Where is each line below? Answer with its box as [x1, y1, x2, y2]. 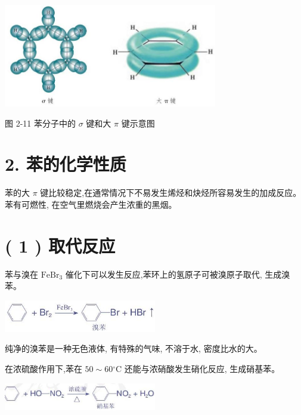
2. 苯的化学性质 [5, 152, 126, 176]
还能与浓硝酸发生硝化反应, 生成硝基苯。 [124, 362, 280, 374]
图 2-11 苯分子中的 [5, 116, 76, 129]
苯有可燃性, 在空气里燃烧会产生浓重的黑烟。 [5, 198, 177, 210]
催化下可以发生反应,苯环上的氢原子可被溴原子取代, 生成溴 [65, 268, 290, 280]
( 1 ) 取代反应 [5, 233, 116, 257]
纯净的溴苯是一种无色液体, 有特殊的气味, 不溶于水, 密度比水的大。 [5, 342, 262, 355]
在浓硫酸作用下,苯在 [5, 362, 82, 374]
